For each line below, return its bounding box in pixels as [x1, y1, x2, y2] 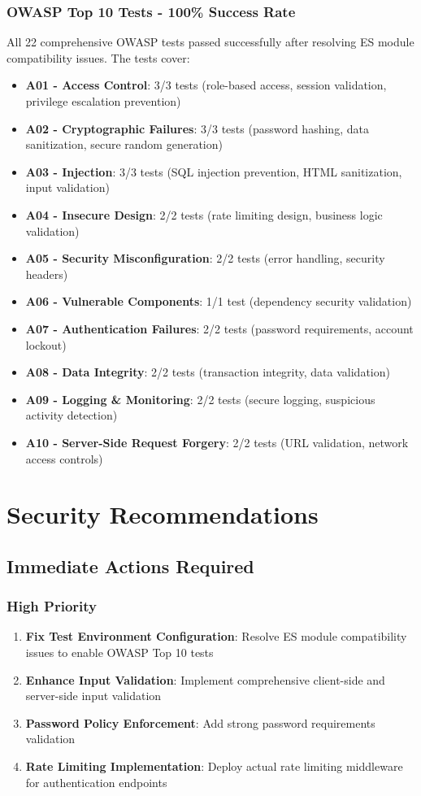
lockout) [25, 336, 67, 353]
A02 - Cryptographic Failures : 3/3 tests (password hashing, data [25, 120, 369, 137]
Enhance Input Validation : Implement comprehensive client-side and [25, 671, 385, 688]
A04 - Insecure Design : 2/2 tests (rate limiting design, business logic [25, 206, 383, 223]
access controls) [25, 450, 103, 467]
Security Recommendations [7, 498, 319, 531]
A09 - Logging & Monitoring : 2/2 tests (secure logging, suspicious [25, 390, 375, 407]
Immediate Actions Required [7, 553, 254, 578]
